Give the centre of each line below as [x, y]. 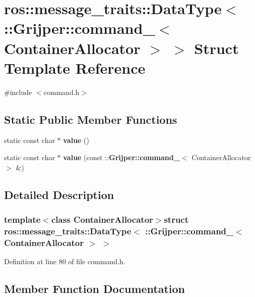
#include [18, 92]
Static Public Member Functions [91, 119]
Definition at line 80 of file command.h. [65, 261]
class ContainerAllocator [102, 219]
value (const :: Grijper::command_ [121, 157]
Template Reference [75, 67]
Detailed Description [59, 194]
